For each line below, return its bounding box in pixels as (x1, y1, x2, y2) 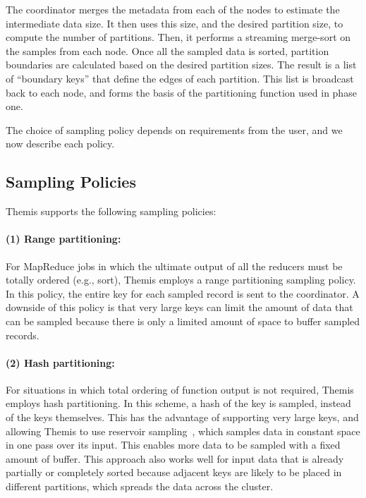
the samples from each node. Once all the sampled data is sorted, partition (6, 43, 329, 58)
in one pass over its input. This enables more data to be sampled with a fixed (6, 437, 341, 452)
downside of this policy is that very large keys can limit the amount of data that (6, 300, 353, 315)
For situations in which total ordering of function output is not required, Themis (6, 382, 354, 396)
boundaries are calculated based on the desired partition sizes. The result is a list (6, 57, 357, 72)
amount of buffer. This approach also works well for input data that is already (6, 451, 344, 466)
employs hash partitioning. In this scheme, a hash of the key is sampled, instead (6, 396, 351, 411)
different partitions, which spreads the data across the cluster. (6, 479, 274, 494)
